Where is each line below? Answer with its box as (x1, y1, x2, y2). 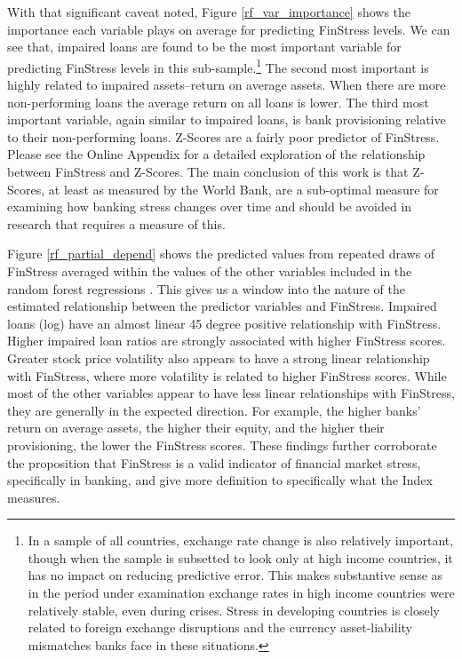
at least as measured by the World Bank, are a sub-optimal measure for (48, 179, 439, 198)
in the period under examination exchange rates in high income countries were (28, 584, 455, 602)
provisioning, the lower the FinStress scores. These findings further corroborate (7, 435, 437, 454)
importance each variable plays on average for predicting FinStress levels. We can (7, 20, 450, 38)
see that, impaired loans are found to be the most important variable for (7, 37, 402, 56)
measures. (7, 488, 60, 506)
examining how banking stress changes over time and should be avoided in (7, 197, 412, 216)
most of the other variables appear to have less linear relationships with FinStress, (7, 384, 455, 402)
